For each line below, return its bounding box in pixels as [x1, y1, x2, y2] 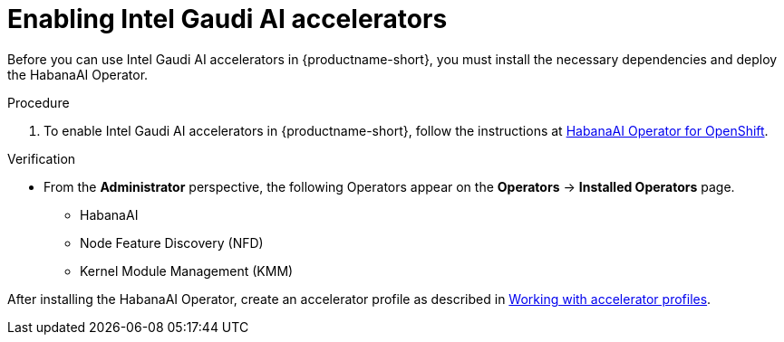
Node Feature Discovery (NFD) [80, 234, 264, 251]
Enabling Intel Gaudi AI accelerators [7, 4, 448, 34]
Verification [7, 150, 76, 166]
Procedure [7, 94, 70, 110]
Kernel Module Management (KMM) [80, 262, 294, 279]
